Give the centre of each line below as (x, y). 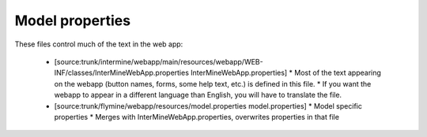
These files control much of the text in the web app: (99, 44)
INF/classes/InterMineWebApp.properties (122, 73)
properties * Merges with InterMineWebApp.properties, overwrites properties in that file (197, 117)
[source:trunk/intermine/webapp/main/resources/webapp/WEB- (159, 61)
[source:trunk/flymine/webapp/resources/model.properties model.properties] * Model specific (208, 106)
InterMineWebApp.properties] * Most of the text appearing (286, 73)
